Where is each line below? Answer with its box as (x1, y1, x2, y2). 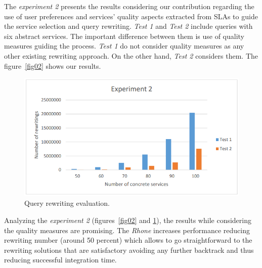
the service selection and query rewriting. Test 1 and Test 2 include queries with (4, 21, 253, 31)
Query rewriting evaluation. (24, 198, 110, 208)
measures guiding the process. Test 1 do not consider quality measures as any (4, 40, 244, 51)
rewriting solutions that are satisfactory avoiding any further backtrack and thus (4, 244, 254, 255)
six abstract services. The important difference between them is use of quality (4, 30, 245, 41)
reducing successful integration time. (4, 254, 117, 265)
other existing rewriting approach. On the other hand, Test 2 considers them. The (4, 50, 258, 61)
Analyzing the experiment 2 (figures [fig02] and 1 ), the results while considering (4, 215, 251, 226)
